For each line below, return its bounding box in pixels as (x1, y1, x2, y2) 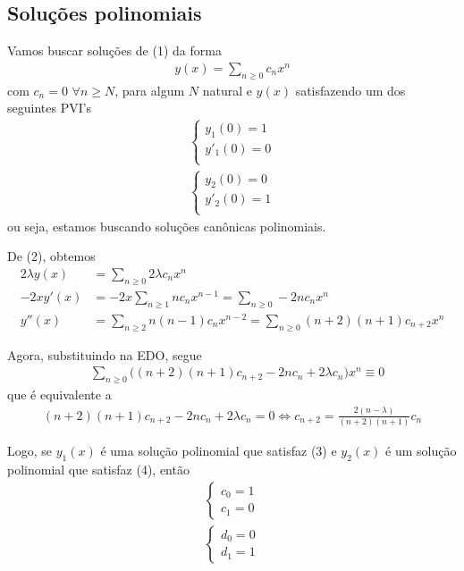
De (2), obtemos (7, 247, 96, 265)
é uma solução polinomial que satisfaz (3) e (100, 441, 337, 460)
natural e (202, 80, 252, 99)
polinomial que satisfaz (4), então (7, 459, 190, 478)
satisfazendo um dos (295, 80, 406, 99)
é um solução (385, 441, 457, 460)
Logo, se (7, 441, 53, 460)
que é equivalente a (7, 384, 112, 403)
